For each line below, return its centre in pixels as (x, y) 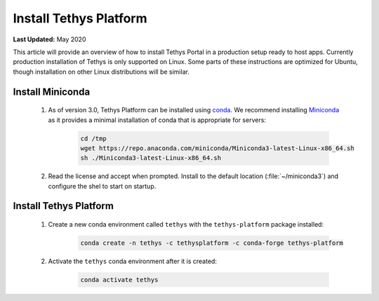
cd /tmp (93, 138)
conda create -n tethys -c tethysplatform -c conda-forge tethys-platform (212, 243)
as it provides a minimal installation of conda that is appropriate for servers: (157, 120)
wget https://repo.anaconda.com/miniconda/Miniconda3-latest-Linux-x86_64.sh (217, 148)
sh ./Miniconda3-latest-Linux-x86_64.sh (151, 158)
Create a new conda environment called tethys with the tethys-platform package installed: (186, 225)
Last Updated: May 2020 (49, 39)
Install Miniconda (52, 92)
